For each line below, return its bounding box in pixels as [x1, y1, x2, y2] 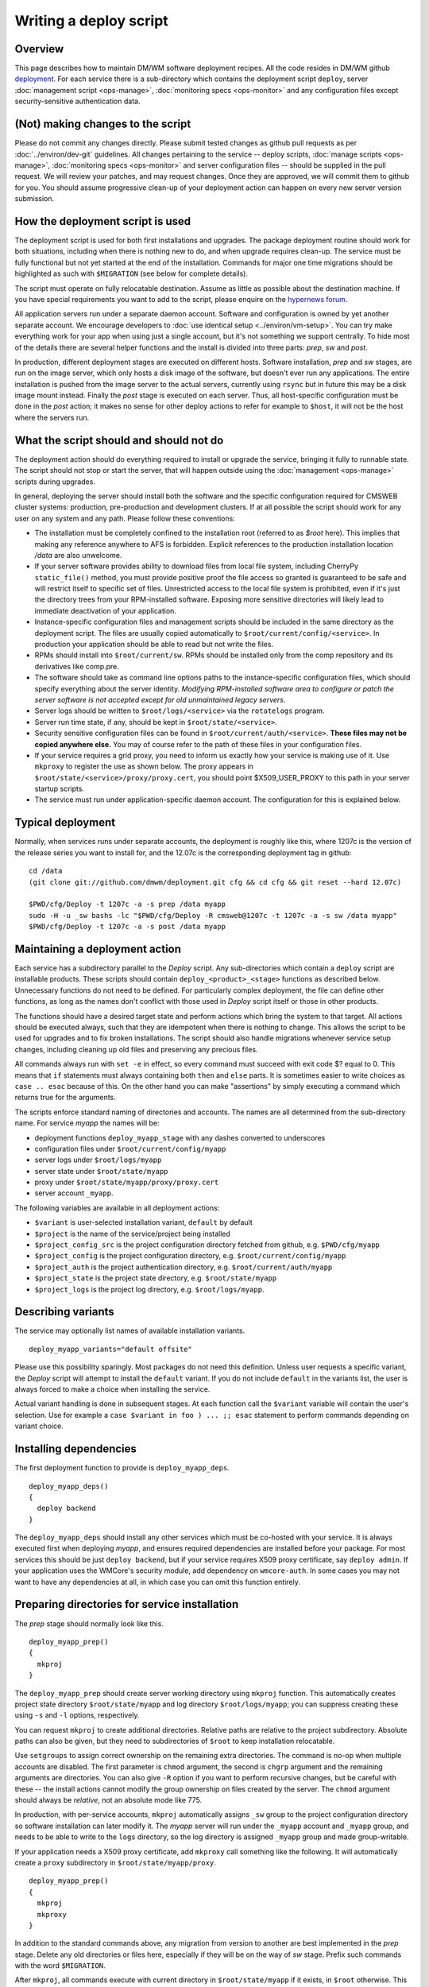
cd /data [29, 866, 63, 876]
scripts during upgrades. [14, 477, 95, 486]
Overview [14, 42, 64, 56]
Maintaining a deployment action [14, 942, 182, 955]
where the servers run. [14, 413, 90, 422]
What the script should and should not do [14, 433, 224, 447]
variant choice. [14, 1421, 64, 1431]
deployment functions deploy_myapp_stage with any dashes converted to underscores [34, 1133, 326, 1142]
